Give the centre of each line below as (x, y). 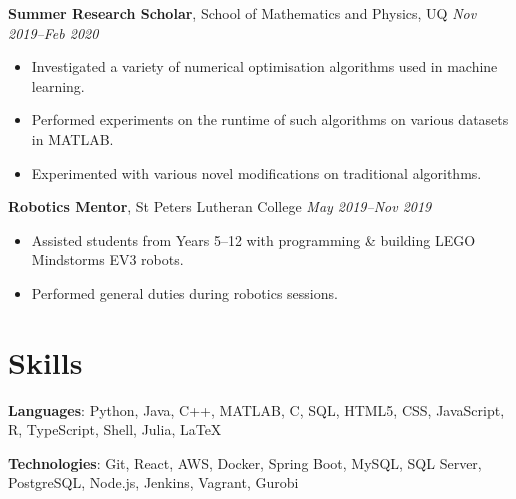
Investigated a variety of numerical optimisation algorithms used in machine (264, 66)
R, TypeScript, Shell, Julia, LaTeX (115, 429)
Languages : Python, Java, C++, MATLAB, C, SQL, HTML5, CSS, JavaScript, (256, 409)
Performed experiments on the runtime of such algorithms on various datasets (270, 119)
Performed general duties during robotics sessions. (184, 292)
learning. (58, 85)
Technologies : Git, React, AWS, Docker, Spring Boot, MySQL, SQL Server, (245, 462)
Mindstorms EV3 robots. (107, 259)
